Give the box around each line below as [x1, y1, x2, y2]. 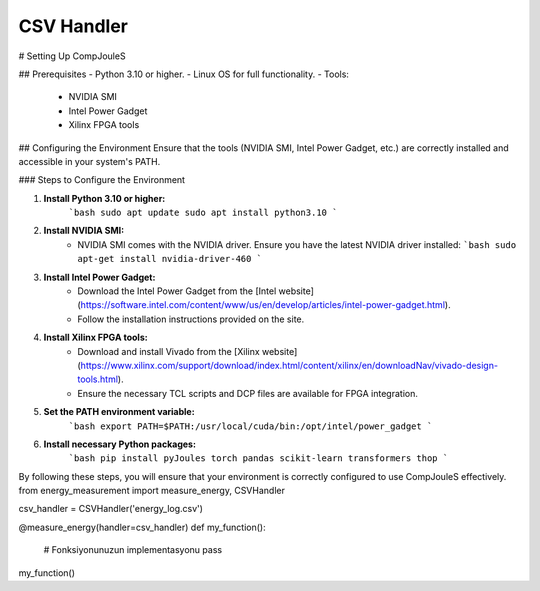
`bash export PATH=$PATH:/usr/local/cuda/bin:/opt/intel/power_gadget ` [68, 420, 433, 432]
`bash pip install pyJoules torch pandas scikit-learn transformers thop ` [68, 453, 449, 464]
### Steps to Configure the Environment [18, 174, 185, 186]
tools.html [77, 373, 119, 385]
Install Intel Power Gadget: [43, 271, 156, 283]
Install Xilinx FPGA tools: [43, 331, 149, 344]
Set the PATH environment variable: [43, 406, 195, 418]
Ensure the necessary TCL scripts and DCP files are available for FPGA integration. [77, 387, 419, 399]
